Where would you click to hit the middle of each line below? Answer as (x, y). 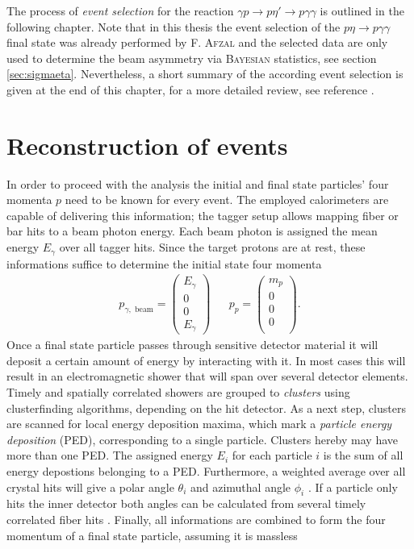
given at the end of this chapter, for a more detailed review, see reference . (190, 89)
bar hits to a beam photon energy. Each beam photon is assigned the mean (192, 231)
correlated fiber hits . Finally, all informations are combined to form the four (196, 519)
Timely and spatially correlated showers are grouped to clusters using (178, 392)
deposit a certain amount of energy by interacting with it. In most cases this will (206, 360)
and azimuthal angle (240, 487)
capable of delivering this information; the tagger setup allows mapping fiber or (203, 215)
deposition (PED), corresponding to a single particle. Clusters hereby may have (202, 439)
